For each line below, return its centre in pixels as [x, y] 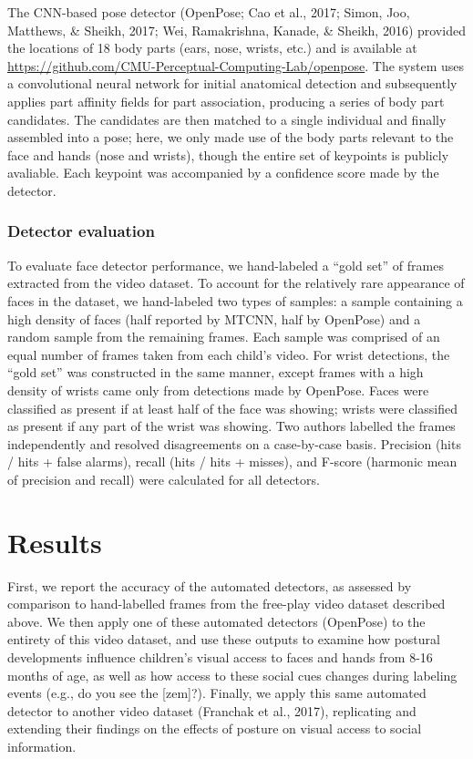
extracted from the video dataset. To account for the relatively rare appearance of [236, 283]
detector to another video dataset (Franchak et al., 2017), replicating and [212, 710]
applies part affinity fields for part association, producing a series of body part [226, 101]
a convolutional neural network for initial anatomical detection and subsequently [232, 83]
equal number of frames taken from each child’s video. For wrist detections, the [229, 354]
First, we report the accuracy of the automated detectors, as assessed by [210, 585]
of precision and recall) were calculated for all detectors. [164, 479]
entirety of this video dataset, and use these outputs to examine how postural [224, 639]
